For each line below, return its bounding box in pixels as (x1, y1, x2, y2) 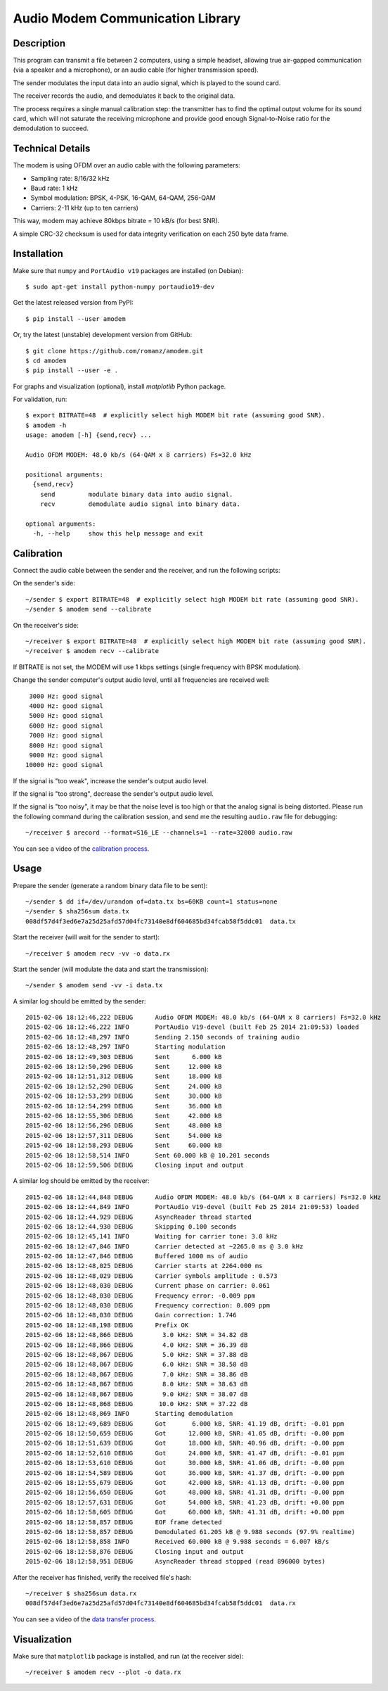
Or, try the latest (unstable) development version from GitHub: (13, 331, 193, 339)
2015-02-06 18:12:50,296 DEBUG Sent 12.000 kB (25, 1063, 222, 1071)
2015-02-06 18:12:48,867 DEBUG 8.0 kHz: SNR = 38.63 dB (25, 1380, 248, 1388)
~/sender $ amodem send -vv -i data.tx (25, 982, 163, 989)
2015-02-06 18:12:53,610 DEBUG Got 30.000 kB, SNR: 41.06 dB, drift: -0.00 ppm (25, 1459, 344, 1467)
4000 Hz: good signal (29, 702, 104, 710)
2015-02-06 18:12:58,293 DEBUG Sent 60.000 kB (25, 1141, 222, 1150)
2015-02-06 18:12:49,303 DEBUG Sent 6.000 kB (25, 1053, 222, 1060)
